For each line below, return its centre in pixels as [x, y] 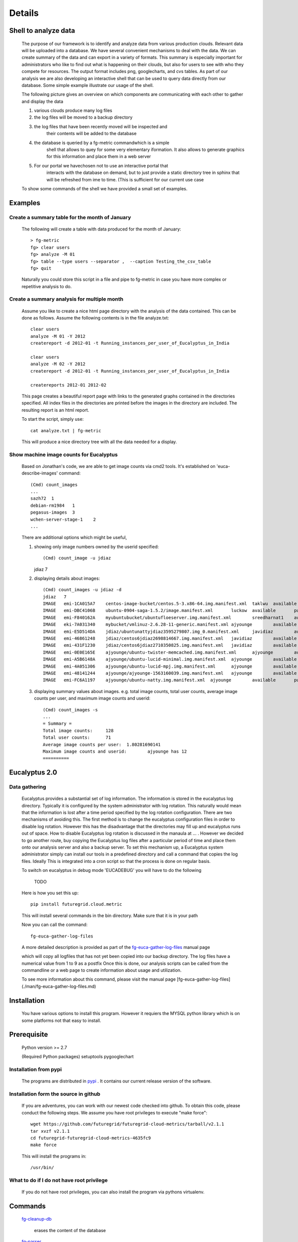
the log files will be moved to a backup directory [83, 117]
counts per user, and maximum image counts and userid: [92, 699]
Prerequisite [29, 1035]
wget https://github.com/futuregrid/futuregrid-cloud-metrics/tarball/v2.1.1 [127, 1124]
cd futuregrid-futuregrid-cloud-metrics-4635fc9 [91, 1138]
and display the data [42, 101]
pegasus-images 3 [53, 512]
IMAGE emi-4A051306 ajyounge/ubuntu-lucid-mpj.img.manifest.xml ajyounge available [170, 666]
